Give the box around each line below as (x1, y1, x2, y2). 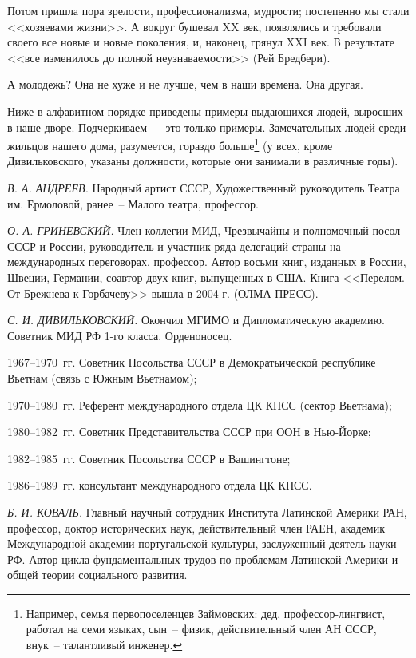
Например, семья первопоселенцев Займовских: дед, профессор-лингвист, (26, 604, 386, 621)
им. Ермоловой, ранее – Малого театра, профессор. (7, 195, 259, 212)
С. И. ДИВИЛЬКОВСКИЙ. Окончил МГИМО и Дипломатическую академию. (7, 311, 385, 328)
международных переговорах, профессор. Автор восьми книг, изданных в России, (7, 253, 406, 270)
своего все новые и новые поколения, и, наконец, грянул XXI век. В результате (7, 34, 394, 50)
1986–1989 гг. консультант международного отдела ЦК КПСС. (7, 477, 312, 493)
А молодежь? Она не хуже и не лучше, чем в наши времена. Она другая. (7, 76, 363, 93)
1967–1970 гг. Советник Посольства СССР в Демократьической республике (7, 354, 376, 371)
